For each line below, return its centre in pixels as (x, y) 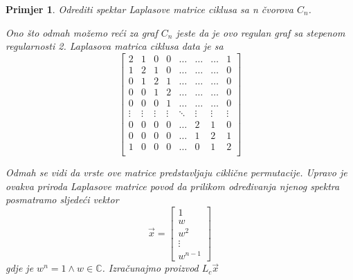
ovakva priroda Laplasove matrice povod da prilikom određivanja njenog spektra (173, 186)
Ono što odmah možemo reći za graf (82, 32)
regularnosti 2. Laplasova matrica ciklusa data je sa (115, 46)
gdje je (20, 268)
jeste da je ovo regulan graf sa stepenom (261, 32)
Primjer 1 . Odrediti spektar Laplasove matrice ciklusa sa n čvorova (150, 9)
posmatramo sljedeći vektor (62, 199)
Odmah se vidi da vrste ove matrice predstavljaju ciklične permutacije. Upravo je (176, 172)
